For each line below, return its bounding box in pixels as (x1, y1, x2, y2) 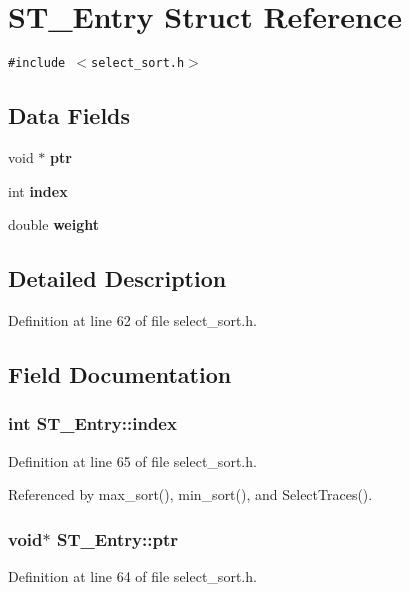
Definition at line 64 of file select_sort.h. (8, 565, 257, 586)
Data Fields (8, 100, 131, 131)
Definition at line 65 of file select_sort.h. (8, 450, 257, 471)
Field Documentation (8, 358, 232, 389)
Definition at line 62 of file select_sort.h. (8, 309, 257, 330)
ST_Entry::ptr (56, 526, 178, 551)
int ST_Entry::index (8, 411, 177, 436)
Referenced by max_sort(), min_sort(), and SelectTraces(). (8, 484, 373, 505)
